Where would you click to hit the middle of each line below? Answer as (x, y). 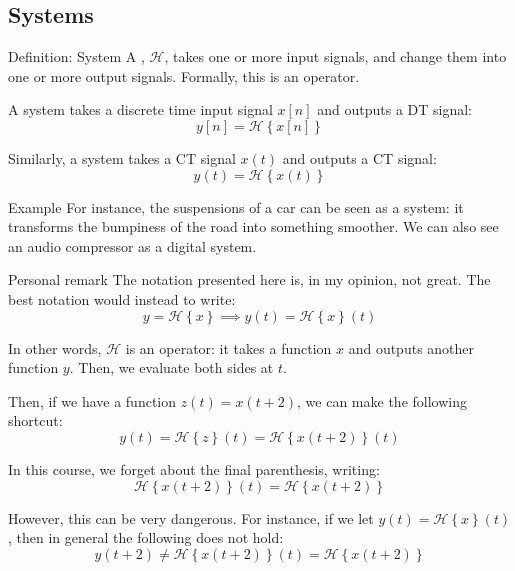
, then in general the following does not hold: (146, 537)
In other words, (55, 347)
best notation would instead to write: (122, 298)
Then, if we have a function (92, 400)
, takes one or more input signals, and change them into (335, 56)
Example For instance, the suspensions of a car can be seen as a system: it (236, 206)
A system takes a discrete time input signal (140, 109)
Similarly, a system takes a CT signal (122, 157)
